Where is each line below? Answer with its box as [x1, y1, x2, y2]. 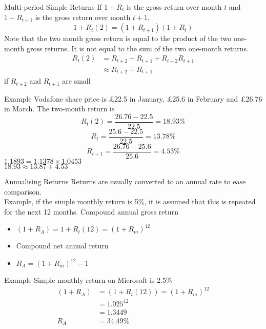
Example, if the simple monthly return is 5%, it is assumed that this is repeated [4, 196, 256, 207]
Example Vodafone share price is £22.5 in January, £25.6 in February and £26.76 [4, 93, 262, 104]
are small [62, 75, 91, 86]
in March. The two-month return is [4, 103, 115, 114]
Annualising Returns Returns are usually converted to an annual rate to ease [4, 176, 246, 187]
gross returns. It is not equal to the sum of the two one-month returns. [26, 43, 249, 53]
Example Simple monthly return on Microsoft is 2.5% [4, 275, 172, 285]
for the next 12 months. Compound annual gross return [4, 206, 178, 217]
